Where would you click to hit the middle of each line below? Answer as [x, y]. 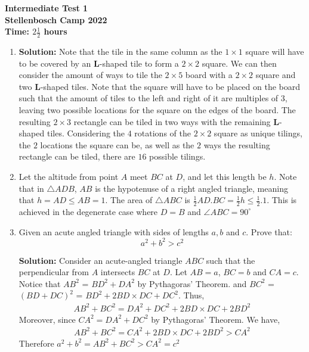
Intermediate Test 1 [47, 8]
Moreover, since [47, 319]
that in [31, 188]
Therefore [36, 343]
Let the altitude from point [69, 176]
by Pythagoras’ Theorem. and [192, 283]
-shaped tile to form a [139, 63]
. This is [282, 200]
